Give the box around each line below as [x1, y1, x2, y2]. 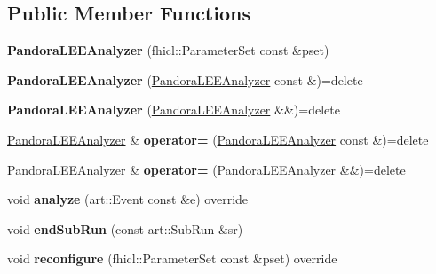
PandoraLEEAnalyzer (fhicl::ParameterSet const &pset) [7, 41, 329, 59]
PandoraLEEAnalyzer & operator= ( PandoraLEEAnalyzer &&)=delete [7, 160, 406, 178]
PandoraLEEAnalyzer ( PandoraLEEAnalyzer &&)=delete [7, 100, 340, 119]
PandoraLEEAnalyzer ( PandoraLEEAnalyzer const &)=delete [7, 70, 363, 89]
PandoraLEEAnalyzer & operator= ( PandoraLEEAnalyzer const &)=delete [7, 129, 429, 148]
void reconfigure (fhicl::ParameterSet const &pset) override [7, 249, 337, 268]
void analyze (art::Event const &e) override [7, 190, 249, 208]
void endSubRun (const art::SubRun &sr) [7, 219, 243, 238]
